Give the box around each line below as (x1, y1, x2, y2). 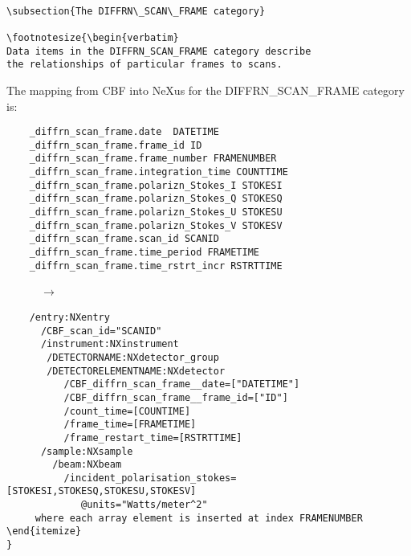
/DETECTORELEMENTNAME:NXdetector (47, 365, 226, 377)
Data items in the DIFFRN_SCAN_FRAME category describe (6, 45, 311, 57)
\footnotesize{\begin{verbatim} (6, 31, 179, 43)
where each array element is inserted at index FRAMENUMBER (35, 512, 363, 524)
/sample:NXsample (40, 445, 133, 457)
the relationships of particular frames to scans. (6, 59, 283, 71)
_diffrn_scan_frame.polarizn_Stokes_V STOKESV (29, 219, 283, 231)
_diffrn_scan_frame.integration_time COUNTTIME (29, 166, 288, 178)
